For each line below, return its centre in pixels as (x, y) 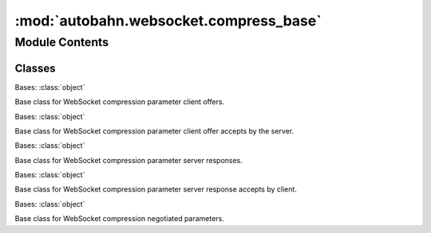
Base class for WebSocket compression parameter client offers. (120, 102)
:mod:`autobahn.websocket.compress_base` (168, 21)
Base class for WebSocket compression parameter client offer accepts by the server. (154, 130)
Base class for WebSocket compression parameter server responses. (129, 160)
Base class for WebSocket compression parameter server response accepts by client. (156, 189)
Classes (35, 68)
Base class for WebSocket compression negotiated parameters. (120, 219)
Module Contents (62, 42)
